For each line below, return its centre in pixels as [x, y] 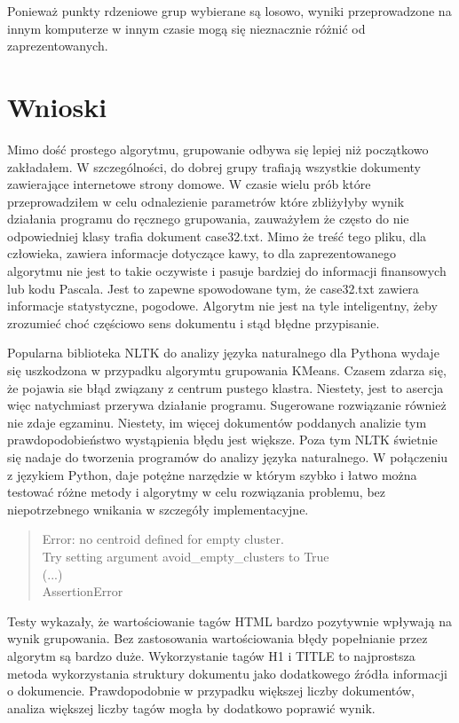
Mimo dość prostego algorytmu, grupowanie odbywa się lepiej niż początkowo [218, 149]
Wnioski [57, 106]
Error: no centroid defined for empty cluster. [163, 539]
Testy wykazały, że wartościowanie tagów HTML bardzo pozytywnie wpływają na [229, 621]
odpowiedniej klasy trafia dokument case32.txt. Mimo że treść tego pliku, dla [217, 236]
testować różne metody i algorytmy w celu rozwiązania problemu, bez [197, 492]
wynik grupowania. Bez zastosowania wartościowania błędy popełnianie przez [218, 638]
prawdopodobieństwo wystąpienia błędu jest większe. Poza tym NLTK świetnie [222, 440]
